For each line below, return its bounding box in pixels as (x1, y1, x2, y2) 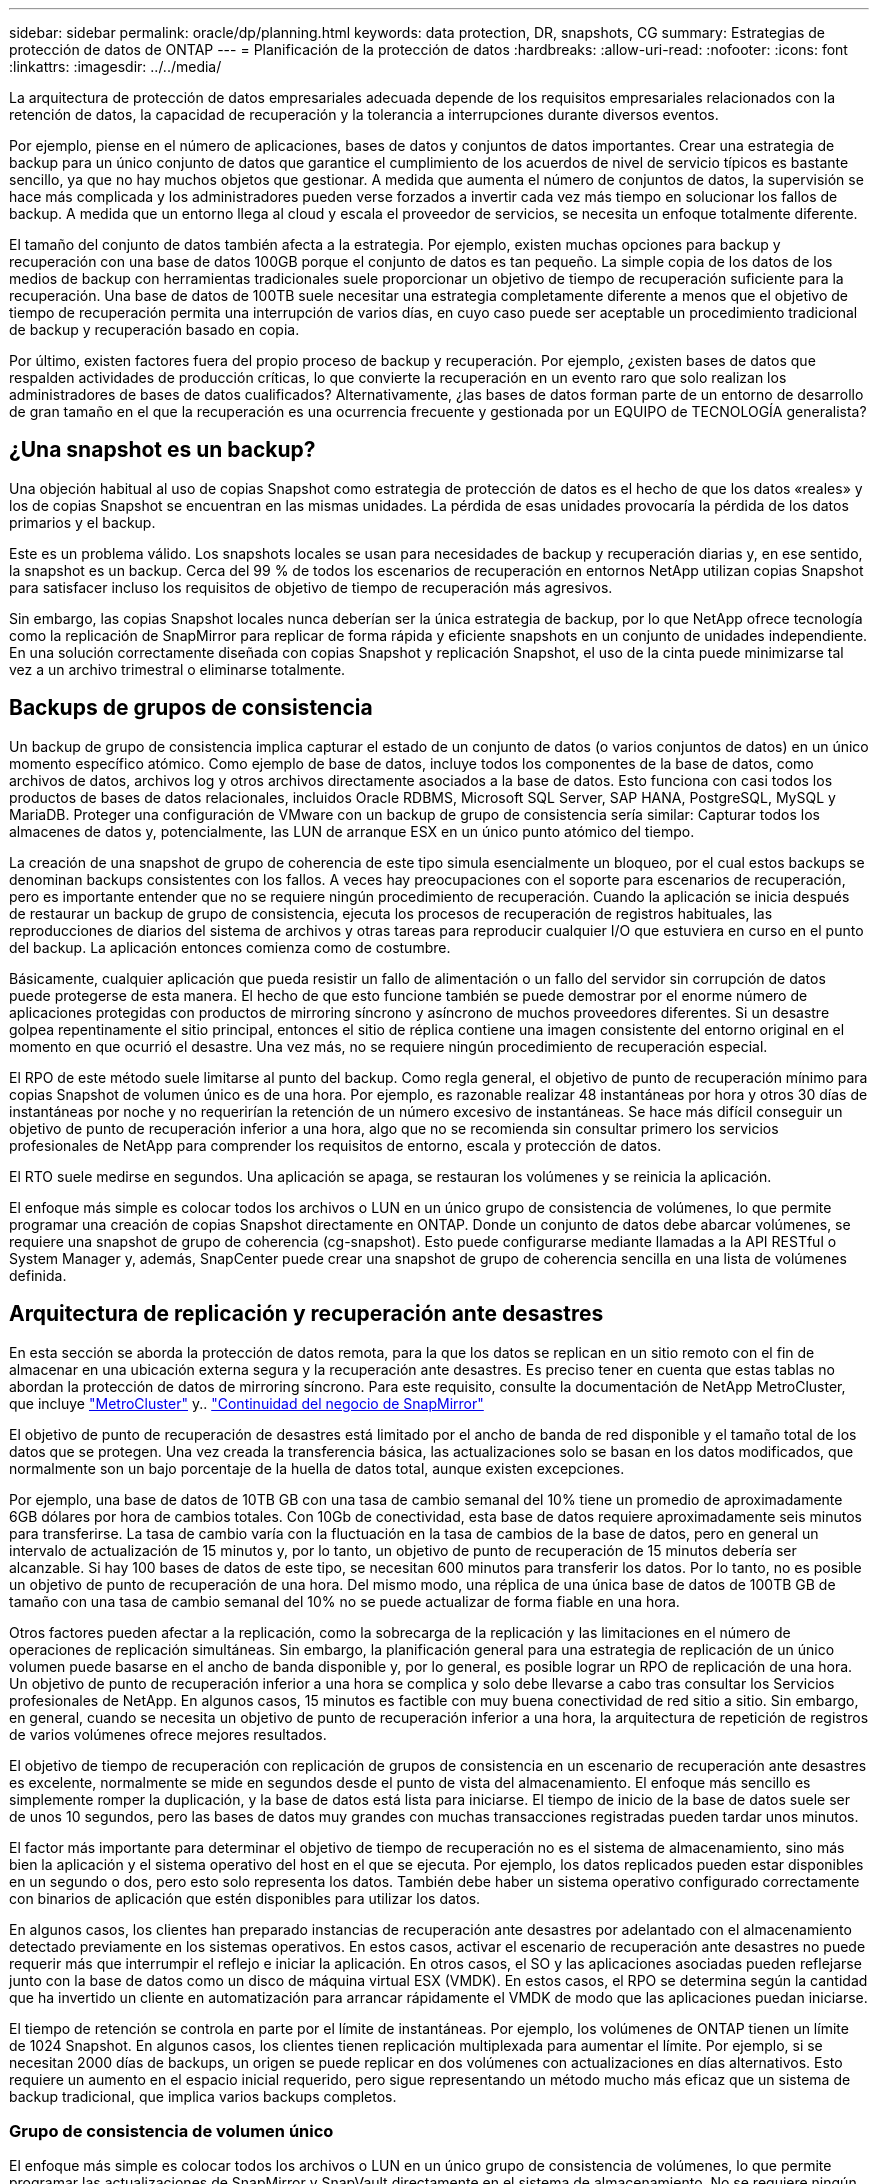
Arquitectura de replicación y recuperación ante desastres (9, 1301, 604, 1327)
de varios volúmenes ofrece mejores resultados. (9, 1725, 327, 1743)
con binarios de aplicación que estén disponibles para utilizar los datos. (9, 1889, 481, 1907)
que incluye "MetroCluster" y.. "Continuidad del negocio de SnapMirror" (9, 1394, 484, 1412)
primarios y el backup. (9, 513, 156, 531)
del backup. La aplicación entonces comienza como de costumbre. (9, 938, 451, 956)
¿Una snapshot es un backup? (9, 437, 316, 463)
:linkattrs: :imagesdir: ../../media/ (9, 58, 222, 75)
